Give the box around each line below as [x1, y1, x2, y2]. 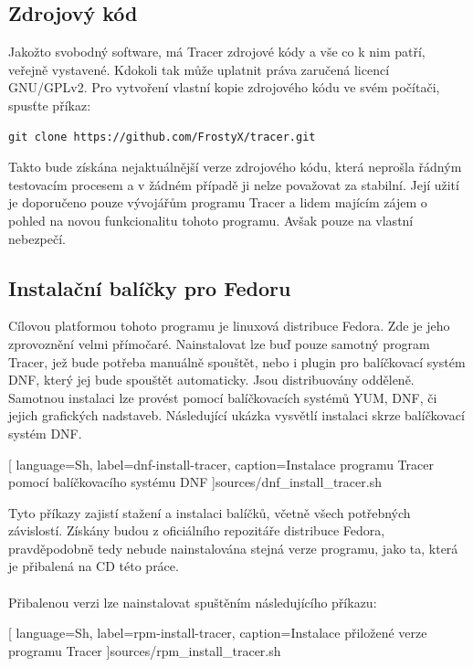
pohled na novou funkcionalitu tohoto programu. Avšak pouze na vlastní [8, 210, 414, 229]
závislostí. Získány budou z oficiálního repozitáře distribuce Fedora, [8, 521, 385, 540]
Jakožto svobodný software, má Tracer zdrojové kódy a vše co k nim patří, [8, 42, 426, 61]
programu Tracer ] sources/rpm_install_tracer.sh [8, 641, 281, 660]
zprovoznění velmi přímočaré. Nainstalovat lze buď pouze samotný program [8, 333, 430, 353]
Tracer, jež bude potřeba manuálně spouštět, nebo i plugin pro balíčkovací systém [8, 352, 466, 371]
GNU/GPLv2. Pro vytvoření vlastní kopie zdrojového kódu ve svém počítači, [8, 78, 440, 97]
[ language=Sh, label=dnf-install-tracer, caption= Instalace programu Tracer [8, 454, 434, 473]
